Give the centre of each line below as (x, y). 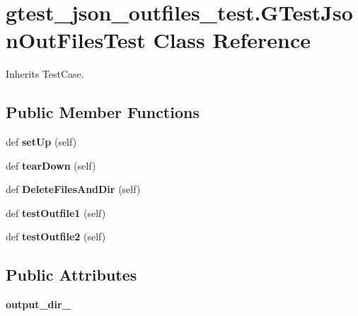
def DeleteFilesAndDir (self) (73, 189)
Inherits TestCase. (45, 74)
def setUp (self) (41, 142)
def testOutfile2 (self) (56, 236)
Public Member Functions (103, 112)
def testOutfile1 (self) (56, 212)
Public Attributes (71, 275)
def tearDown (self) (51, 165)
